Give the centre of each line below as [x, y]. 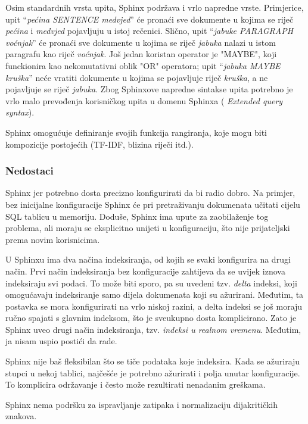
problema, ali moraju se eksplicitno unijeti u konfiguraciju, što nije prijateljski [148, 228]
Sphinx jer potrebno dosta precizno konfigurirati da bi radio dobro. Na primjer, [150, 193]
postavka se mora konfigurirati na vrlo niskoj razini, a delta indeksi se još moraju [154, 306]
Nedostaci [29, 171]
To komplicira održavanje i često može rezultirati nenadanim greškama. [136, 384]
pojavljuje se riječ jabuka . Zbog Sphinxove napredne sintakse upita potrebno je [149, 89]
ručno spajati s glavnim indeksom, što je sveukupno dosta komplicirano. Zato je [151, 318]
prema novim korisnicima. [53, 239]
